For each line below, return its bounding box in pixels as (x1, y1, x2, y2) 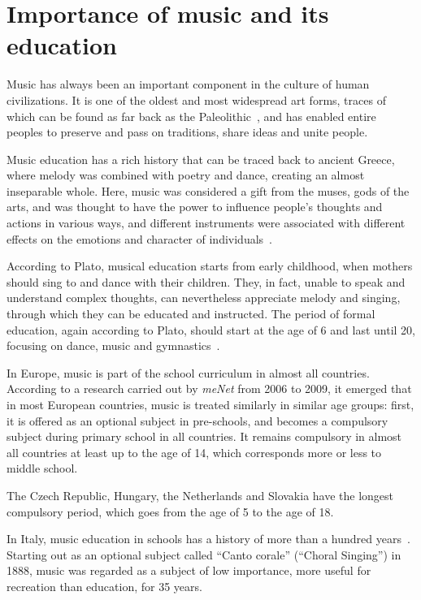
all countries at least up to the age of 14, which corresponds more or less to (7, 443, 382, 460)
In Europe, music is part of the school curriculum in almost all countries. (7, 364, 370, 381)
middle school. (7, 460, 78, 477)
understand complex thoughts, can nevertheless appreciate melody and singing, (7, 289, 401, 306)
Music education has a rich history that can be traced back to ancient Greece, (7, 150, 395, 167)
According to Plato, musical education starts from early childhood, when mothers (7, 257, 413, 274)
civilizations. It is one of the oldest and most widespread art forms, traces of (7, 91, 386, 108)
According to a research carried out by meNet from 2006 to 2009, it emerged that (7, 380, 412, 397)
